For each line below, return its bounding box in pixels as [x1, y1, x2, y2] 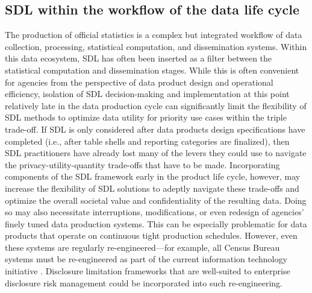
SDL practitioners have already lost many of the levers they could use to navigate [5, 146, 307, 159]
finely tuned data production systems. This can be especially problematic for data [5, 217, 307, 230]
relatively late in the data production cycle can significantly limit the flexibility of [5, 99, 307, 112]
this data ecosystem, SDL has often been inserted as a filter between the [5, 52, 272, 65]
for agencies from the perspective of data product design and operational [5, 75, 273, 88]
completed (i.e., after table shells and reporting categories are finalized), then [5, 134, 290, 147]
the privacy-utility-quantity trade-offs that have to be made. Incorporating [5, 158, 280, 171]
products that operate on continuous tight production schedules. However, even [5, 229, 298, 242]
